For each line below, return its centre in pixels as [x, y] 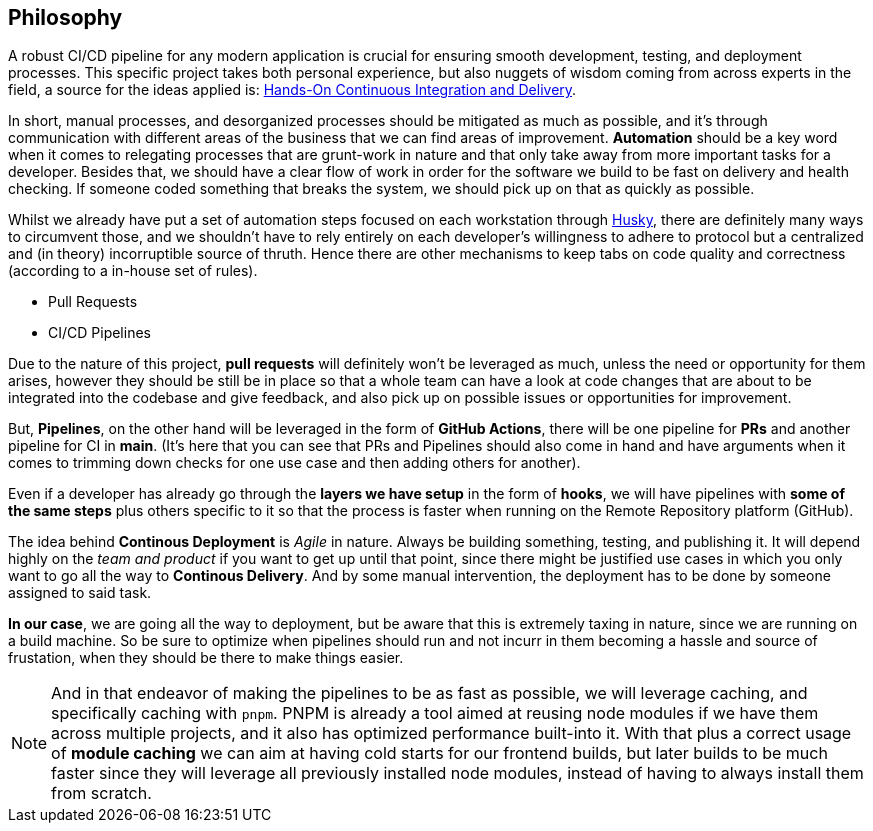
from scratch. [101, 793]
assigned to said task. [80, 593]
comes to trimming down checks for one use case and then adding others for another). [294, 463]
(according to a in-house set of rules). [133, 271]
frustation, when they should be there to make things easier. [206, 658]
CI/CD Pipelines [99, 333]
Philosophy [65, 17]
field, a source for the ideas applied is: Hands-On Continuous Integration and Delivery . [292, 90]
